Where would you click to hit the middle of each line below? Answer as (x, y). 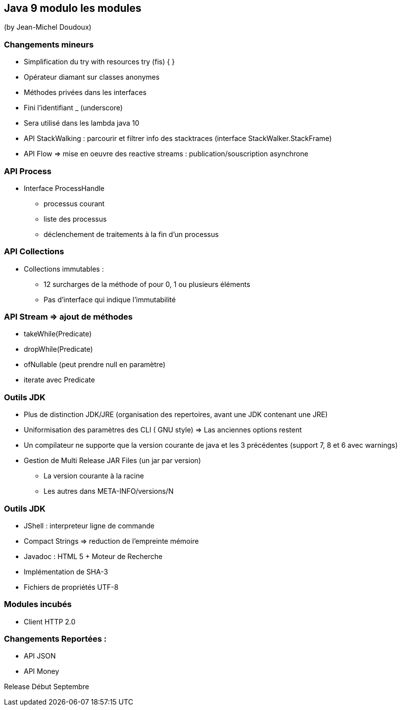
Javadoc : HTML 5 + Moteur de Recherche (93, 556)
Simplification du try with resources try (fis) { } (100, 62)
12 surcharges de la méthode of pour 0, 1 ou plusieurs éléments (147, 284)
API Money (42, 671)
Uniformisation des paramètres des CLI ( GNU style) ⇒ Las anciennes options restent (163, 430)
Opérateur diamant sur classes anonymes (92, 77)
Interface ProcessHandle (64, 188)
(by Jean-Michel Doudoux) (48, 27)
